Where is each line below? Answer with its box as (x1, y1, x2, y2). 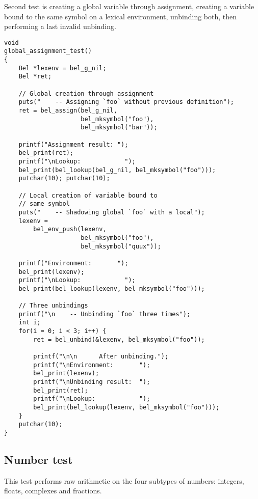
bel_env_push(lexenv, (33, 226, 107, 233)
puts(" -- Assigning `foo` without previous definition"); (18, 98, 235, 106)
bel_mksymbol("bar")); (81, 124, 158, 131)
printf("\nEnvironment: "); (33, 361, 150, 369)
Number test (4, 452, 73, 467)
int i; (18, 319, 41, 326)
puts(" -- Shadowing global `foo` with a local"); (18, 208, 205, 216)
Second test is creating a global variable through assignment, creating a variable (4, 1, 254, 11)
